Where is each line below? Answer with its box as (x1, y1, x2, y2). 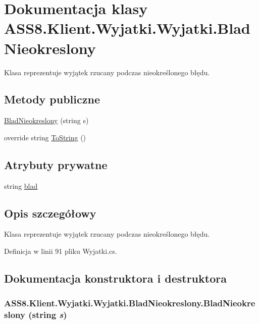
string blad (4, 180, 38, 191)
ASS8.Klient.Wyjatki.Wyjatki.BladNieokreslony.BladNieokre (4, 297, 255, 309)
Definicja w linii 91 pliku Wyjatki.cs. (4, 246, 117, 256)
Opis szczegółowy (4, 205, 96, 221)
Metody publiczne (4, 91, 100, 107)
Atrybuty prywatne (4, 156, 108, 172)
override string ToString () (4, 132, 86, 142)
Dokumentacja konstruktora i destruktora (4, 271, 227, 286)
